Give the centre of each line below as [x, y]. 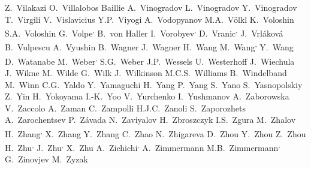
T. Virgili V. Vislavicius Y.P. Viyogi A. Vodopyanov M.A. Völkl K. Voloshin [150, 19]
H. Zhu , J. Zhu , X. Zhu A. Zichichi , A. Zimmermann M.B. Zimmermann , [143, 147]
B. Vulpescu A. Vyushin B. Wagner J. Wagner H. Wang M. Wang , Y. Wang [149, 46]
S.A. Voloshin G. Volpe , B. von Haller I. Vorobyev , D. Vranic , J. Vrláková [144, 32]
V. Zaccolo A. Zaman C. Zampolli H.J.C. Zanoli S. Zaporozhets [126, 108]
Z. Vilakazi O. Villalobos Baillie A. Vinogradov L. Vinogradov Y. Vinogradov [151, 7]
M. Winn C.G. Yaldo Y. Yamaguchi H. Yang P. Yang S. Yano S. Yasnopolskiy [154, 84]
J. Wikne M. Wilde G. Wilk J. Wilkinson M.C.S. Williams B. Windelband [146, 72]
